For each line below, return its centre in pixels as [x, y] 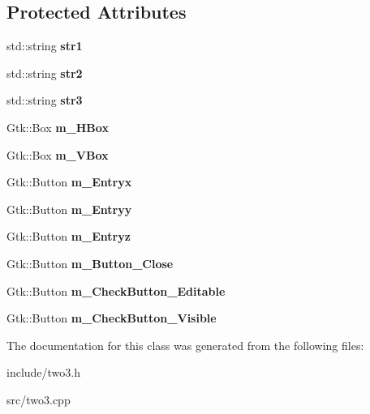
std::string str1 [45, 46]
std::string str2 [45, 73]
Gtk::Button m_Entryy [69, 209]
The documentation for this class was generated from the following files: [185, 345]
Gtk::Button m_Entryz [69, 236]
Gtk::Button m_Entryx [69, 182]
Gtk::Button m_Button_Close [90, 263]
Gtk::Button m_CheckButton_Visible [112, 318]
